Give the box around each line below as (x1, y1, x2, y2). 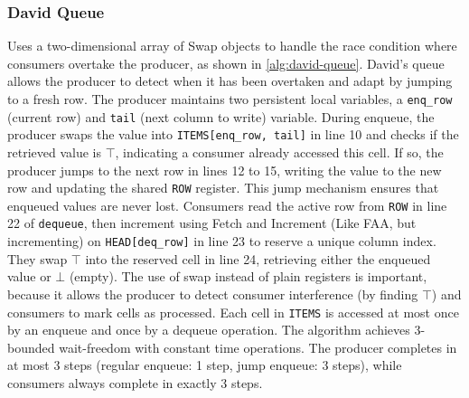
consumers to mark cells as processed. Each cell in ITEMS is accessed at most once (7, 302, 459, 321)
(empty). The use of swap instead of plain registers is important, (69, 267, 427, 286)
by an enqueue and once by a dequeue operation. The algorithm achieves (7, 320, 410, 339)
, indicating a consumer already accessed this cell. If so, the (115, 142, 444, 161)
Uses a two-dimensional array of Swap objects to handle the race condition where (7, 36, 457, 55)
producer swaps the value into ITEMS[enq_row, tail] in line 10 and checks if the (7, 125, 459, 144)
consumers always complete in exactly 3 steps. (7, 374, 263, 392)
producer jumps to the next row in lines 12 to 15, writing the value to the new (7, 160, 442, 179)
